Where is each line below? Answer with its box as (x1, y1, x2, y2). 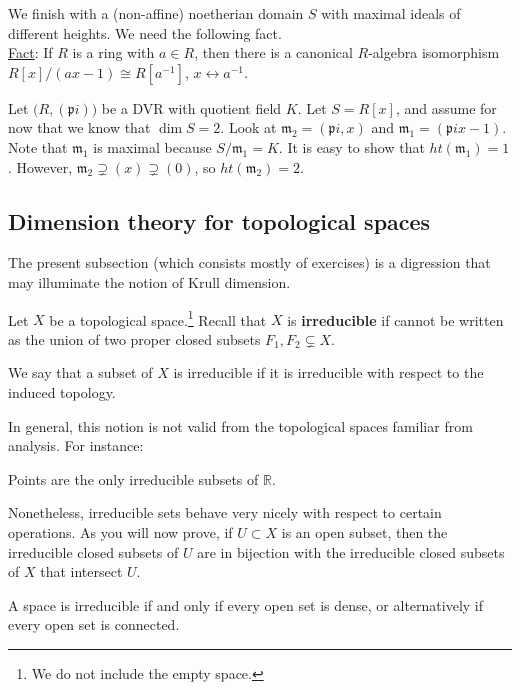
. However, (8, 156, 73, 177)
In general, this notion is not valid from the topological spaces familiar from (8, 415, 473, 436)
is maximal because (93, 136, 212, 157)
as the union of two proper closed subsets (8, 328, 261, 349)
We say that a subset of (8, 362, 153, 383)
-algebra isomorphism (368, 42, 500, 63)
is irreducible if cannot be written (287, 309, 504, 330)
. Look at (220, 117, 277, 138)
